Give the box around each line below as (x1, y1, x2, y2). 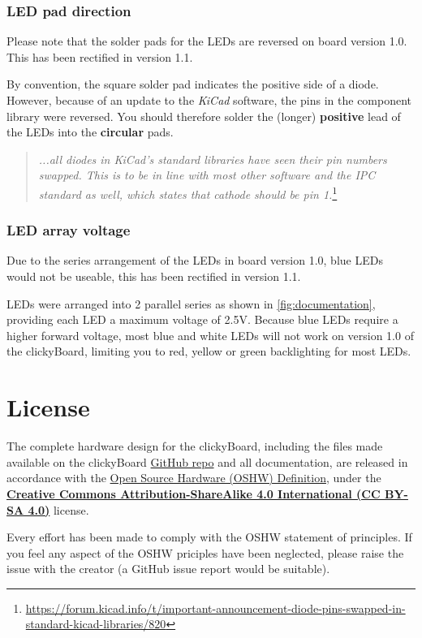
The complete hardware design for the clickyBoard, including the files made (6, 438, 383, 455)
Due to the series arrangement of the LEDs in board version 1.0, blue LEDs (6, 252, 383, 269)
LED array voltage (6, 220, 131, 240)
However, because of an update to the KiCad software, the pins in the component (6, 92, 412, 108)
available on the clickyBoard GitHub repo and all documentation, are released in (6, 453, 408, 470)
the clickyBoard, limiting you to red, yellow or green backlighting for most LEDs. (6, 343, 411, 360)
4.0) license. (28, 501, 89, 518)
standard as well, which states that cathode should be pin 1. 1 (38, 183, 338, 202)
